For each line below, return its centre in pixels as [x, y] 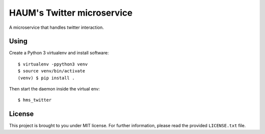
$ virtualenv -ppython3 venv [53, 64]
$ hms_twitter [35, 100]
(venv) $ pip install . [46, 78]
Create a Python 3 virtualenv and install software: [59, 53]
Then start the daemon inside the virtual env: [54, 89]
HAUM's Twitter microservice [71, 13]
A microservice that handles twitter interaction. [56, 27]
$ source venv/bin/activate [52, 71]
